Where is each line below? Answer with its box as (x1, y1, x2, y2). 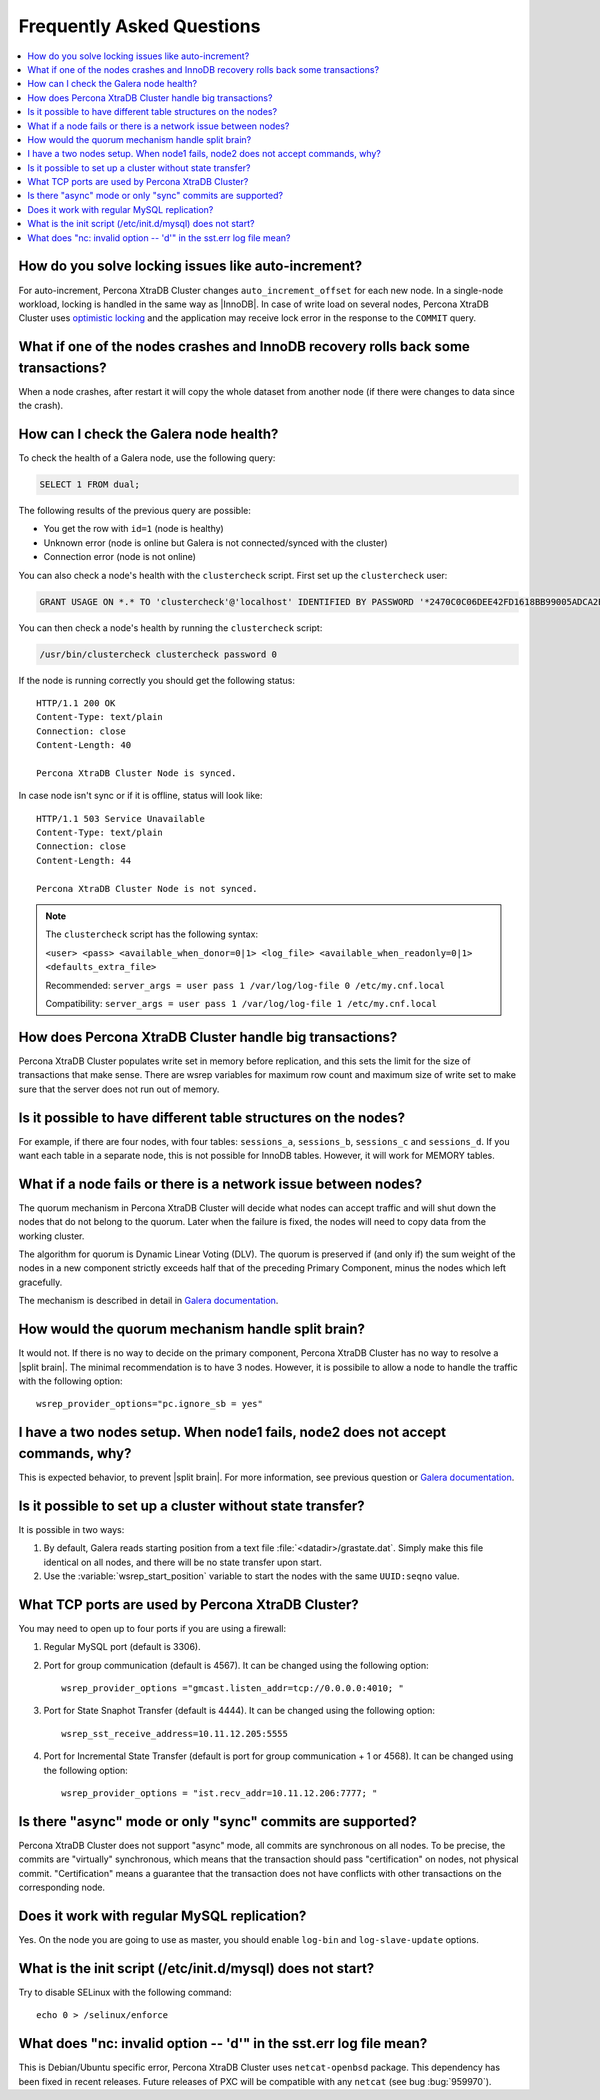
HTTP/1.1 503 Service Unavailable (36, 813, 205, 824)
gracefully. (18, 1276, 63, 1288)
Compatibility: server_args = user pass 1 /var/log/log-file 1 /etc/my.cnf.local (45, 998, 437, 1009)
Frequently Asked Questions (18, 15, 261, 37)
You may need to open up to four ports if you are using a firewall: (18, 1622, 287, 1634)
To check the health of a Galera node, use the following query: (18, 452, 276, 464)
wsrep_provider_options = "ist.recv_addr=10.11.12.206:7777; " (61, 1787, 378, 1799)
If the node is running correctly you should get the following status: (18, 674, 295, 686)
